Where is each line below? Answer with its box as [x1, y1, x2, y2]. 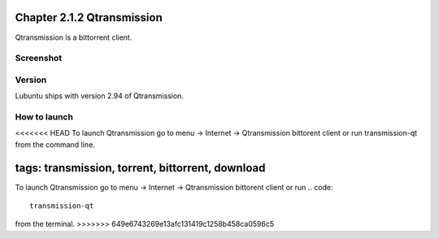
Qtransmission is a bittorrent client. [15, 33, 133, 42]
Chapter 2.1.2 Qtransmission [15, 11, 163, 24]
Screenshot [15, 53, 63, 64]
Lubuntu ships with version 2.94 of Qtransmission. [15, 91, 185, 101]
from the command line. [15, 139, 95, 150]
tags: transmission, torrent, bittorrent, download [15, 161, 266, 175]
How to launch [15, 111, 73, 122]
